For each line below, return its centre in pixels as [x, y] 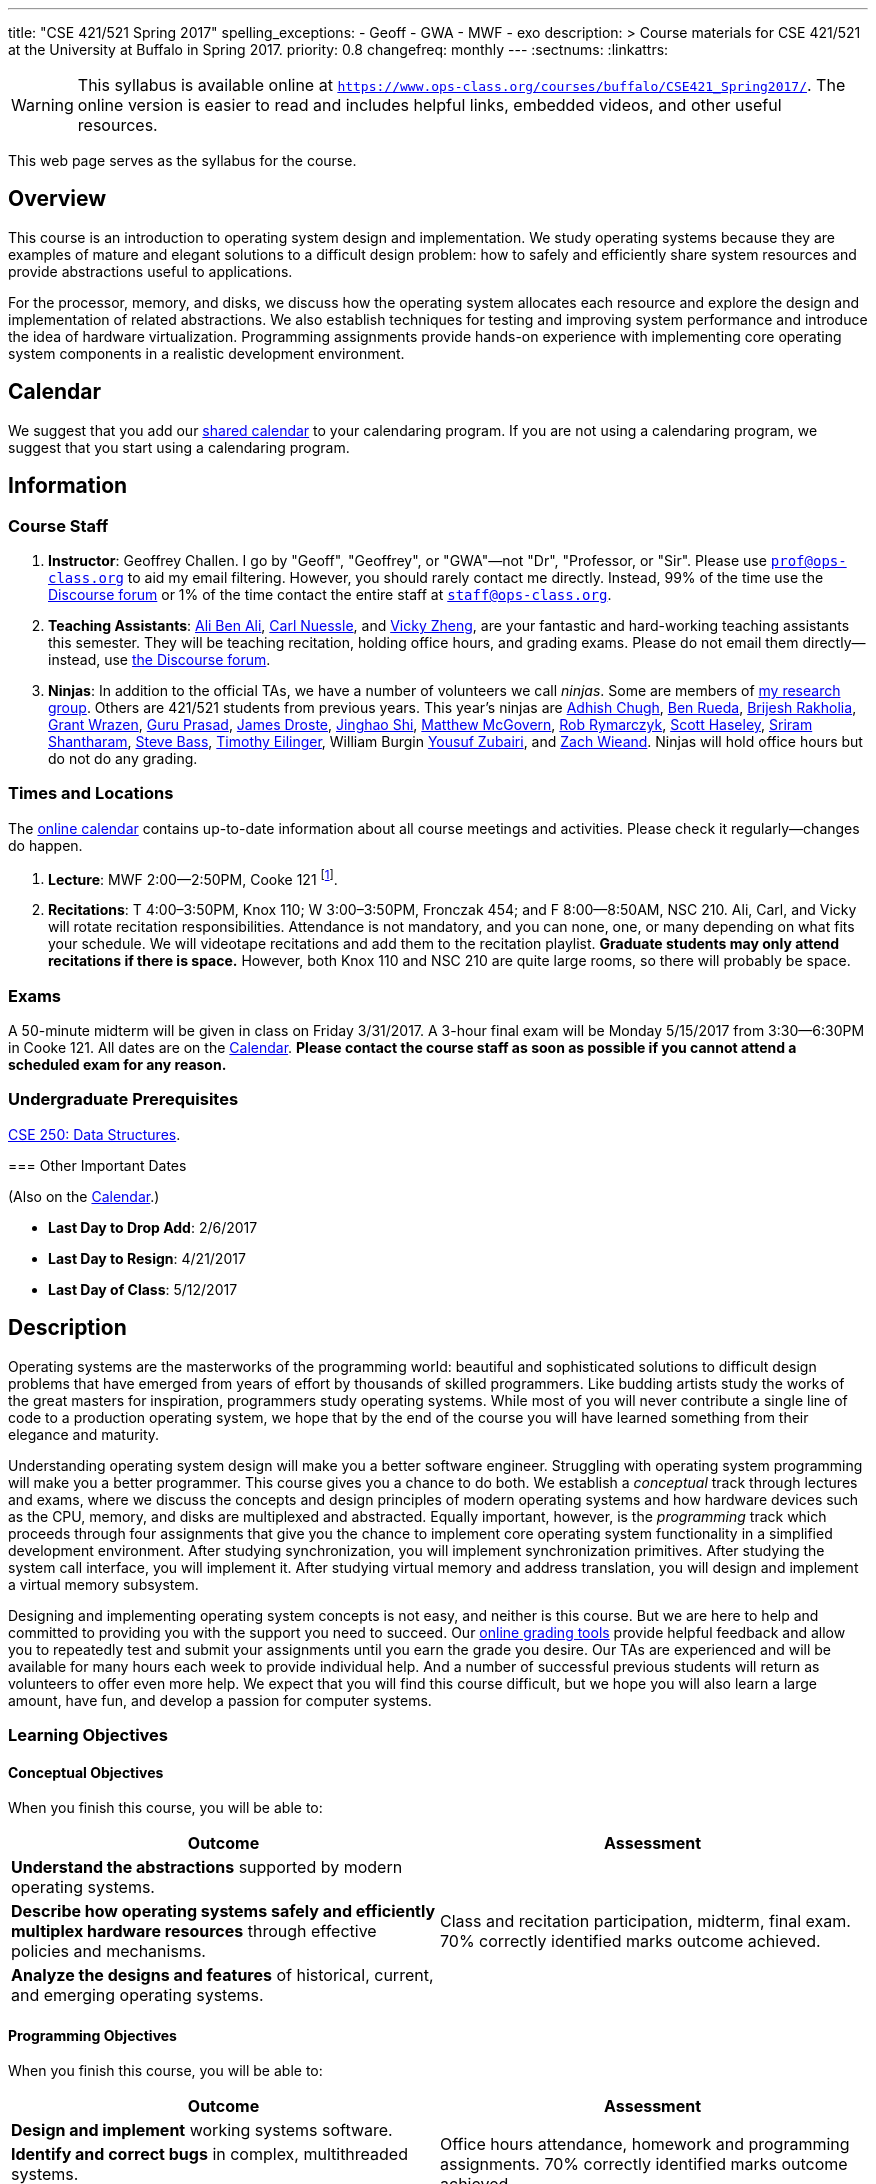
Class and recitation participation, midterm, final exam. [645, 1921]
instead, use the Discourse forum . [159, 659]
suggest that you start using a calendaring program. [179, 447]
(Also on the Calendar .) [84, 1196]
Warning [42, 105]
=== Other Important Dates [97, 1165]
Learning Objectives [88, 1735]
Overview [57, 199]
